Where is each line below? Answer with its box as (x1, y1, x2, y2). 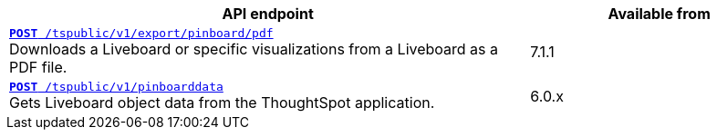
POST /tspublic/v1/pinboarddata (9, 80, 223, 93)
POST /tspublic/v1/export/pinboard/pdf (9, 26, 274, 40)
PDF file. (9, 58, 68, 76)
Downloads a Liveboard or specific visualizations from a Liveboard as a (9, 40, 499, 58)
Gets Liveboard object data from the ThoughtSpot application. (9, 93, 435, 112)
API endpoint (222, 5, 314, 23)
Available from (608, 5, 711, 23)
